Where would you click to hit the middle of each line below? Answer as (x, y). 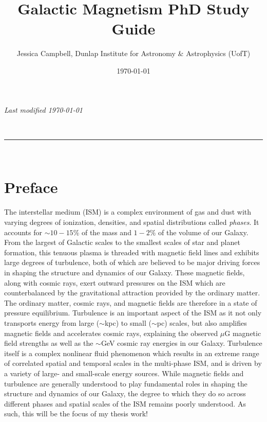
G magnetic (243, 333)
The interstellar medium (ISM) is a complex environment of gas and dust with (128, 212)
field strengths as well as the (49, 343)
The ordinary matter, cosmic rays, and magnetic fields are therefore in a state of (131, 302)
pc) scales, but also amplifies (202, 322)
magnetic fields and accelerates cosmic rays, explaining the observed (111, 333)
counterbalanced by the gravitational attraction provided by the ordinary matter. (132, 293)
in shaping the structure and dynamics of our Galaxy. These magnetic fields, (125, 272)
